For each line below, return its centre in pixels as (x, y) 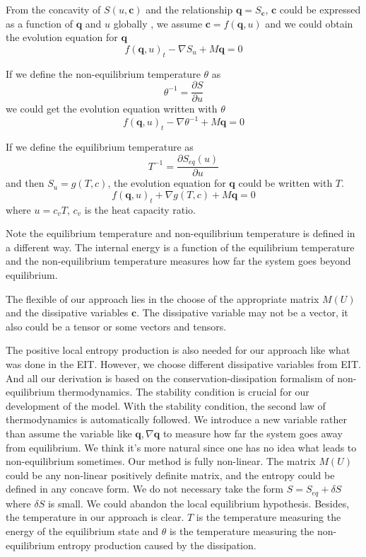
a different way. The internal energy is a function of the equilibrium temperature (180, 247)
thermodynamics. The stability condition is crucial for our (184, 392)
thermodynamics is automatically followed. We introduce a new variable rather (176, 419)
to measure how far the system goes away (253, 433)
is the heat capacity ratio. (140, 209)
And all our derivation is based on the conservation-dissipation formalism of (170, 378)
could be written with (285, 183)
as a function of (39, 23)
